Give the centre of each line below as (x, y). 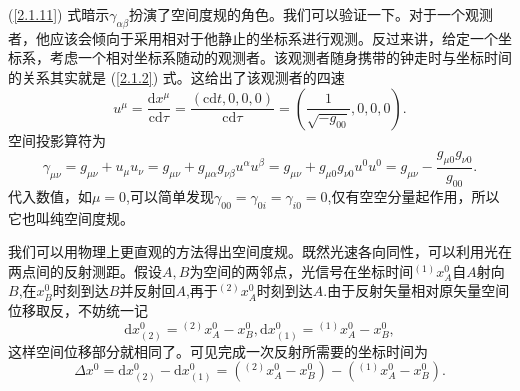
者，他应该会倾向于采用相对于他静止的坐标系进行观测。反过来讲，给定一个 (253, 37)
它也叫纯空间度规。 (71, 217)
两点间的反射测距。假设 (85, 270)
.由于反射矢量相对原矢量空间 (416, 290)
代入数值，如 (50, 195)
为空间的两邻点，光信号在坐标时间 (301, 270)
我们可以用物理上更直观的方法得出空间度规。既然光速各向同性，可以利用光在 (260, 251)
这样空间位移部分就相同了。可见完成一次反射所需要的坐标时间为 (218, 350)
